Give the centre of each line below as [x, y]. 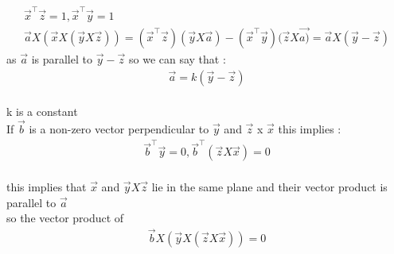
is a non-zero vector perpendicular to [119, 129]
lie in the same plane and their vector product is [269, 186]
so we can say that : [177, 59]
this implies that [47, 186]
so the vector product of [65, 218]
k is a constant [42, 112]
